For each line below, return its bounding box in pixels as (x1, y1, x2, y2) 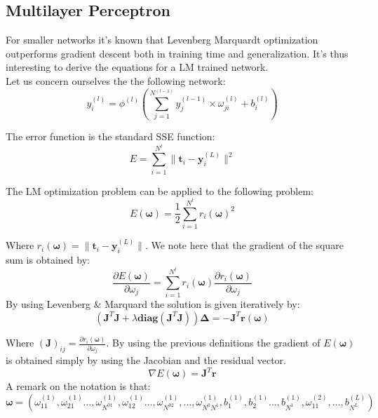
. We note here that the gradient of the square (144, 238, 344, 252)
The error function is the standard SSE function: (6, 129, 215, 144)
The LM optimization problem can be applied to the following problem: (6, 183, 313, 198)
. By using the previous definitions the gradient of (106, 335, 320, 350)
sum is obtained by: (6, 252, 90, 267)
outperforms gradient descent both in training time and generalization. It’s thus (6, 46, 349, 60)
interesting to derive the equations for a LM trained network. (6, 60, 269, 74)
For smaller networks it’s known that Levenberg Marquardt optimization (6, 32, 318, 47)
